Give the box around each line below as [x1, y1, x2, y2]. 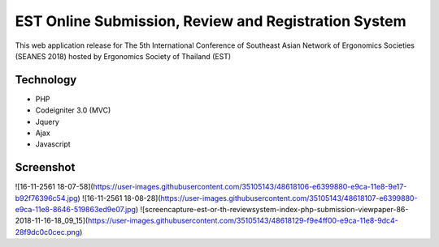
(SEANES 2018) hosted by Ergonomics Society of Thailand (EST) [15, 51, 232, 61]
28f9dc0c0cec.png [15, 227, 80, 236]
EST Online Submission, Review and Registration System [15, 12, 406, 30]
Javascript [35, 139, 71, 149]
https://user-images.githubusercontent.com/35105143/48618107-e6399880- [160, 193, 418, 202]
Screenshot [15, 160, 76, 174]
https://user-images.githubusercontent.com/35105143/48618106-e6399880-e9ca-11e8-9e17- [93, 182, 407, 192]
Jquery [35, 117, 60, 126]
